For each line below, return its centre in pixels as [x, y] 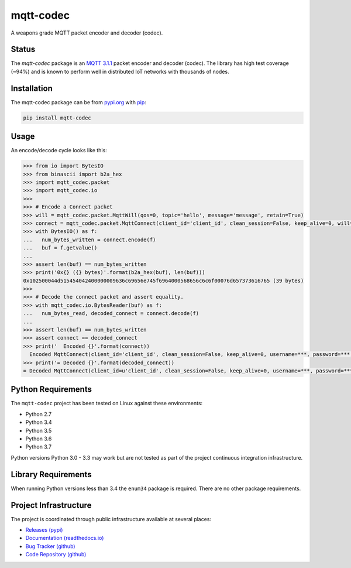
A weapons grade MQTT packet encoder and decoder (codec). [87, 33]
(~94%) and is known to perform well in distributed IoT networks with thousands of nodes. [120, 71]
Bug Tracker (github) [50, 546]
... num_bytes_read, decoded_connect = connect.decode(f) [111, 314]
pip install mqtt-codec [57, 118]
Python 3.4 [39, 422]
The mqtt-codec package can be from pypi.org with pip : [78, 102]
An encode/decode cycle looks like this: [59, 150]
